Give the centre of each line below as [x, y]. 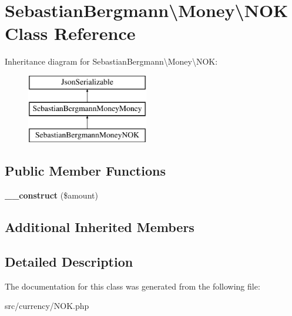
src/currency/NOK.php [47, 306]
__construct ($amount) [51, 195]
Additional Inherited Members [100, 227]
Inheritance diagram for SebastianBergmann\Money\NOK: [111, 61]
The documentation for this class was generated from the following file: [132, 286]
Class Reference [70, 33]
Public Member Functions [85, 171]
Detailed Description [69, 261]
